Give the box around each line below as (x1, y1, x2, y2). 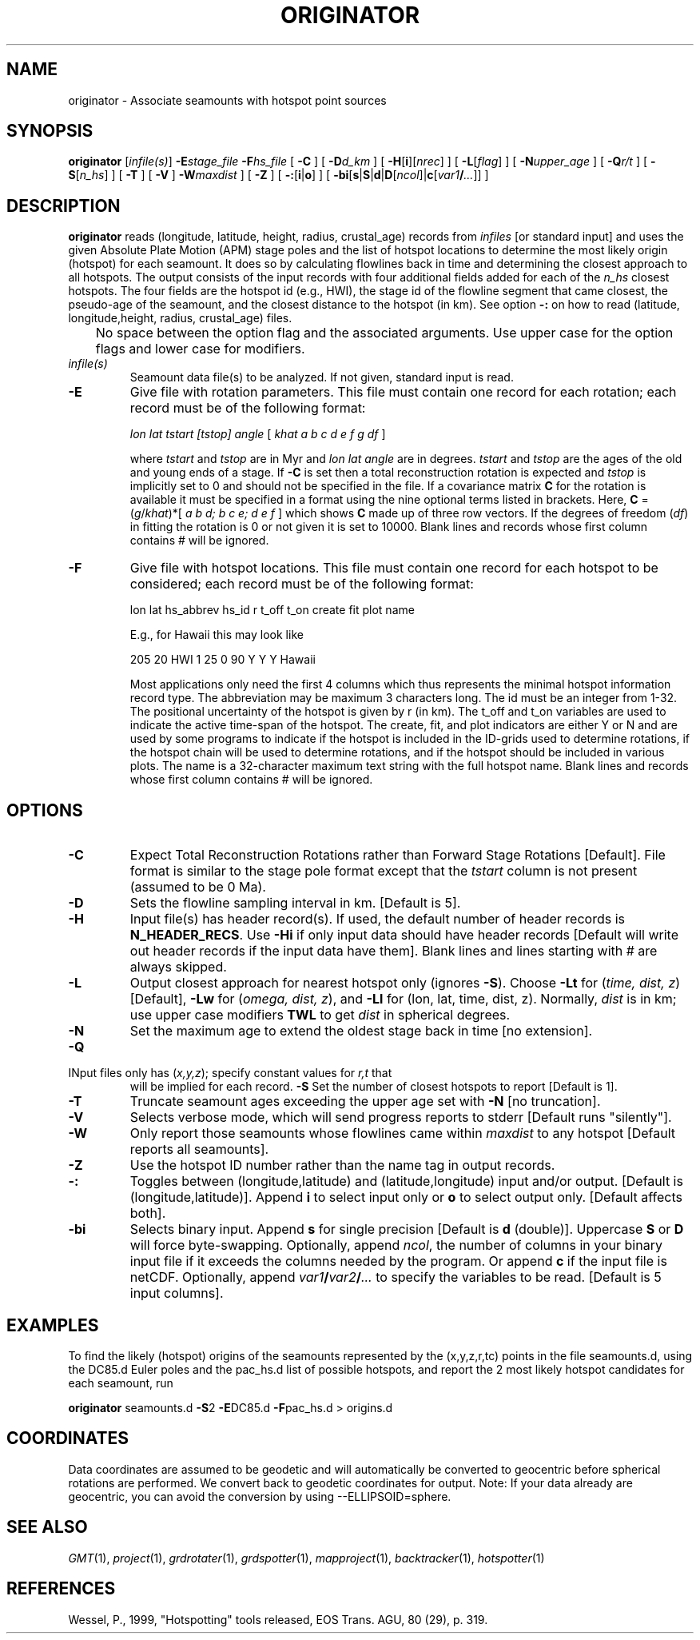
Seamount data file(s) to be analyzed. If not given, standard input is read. (129, 370, 514, 385)
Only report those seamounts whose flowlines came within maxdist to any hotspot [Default (129, 1125, 675, 1142)
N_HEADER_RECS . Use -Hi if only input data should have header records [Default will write (129, 927, 678, 944)
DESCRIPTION (6, 195, 121, 216)
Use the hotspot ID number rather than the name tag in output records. (129, 1157, 555, 1174)
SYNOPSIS (6, 121, 93, 142)
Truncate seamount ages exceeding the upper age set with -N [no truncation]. (129, 1093, 601, 1110)
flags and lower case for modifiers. (95, 341, 305, 357)
